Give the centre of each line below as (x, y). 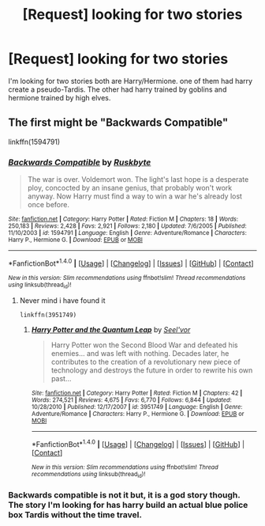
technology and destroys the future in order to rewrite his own (152, 370)
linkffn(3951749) (48, 315)
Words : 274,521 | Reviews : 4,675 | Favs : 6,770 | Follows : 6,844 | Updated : (132, 400)
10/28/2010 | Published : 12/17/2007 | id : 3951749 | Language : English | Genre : (137, 407)
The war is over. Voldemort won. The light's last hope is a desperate (138, 180)
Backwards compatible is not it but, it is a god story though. (124, 494)
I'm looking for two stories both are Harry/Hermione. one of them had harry (131, 81)
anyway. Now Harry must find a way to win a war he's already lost (135, 196)
